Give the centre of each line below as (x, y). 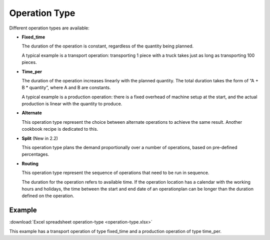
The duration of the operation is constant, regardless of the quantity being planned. (108, 46)
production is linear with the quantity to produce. (72, 104)
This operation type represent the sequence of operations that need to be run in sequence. (115, 173)
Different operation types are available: (49, 28)
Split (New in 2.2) (40, 138)
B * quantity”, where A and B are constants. (66, 88)
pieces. (29, 62)
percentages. (35, 154)
